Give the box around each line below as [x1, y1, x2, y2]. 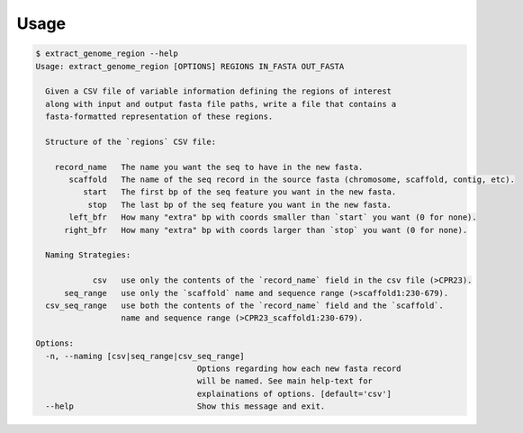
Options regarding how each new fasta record [196, 363, 401, 374]
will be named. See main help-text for [196, 376, 374, 386]
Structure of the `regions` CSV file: [45, 136, 216, 147]
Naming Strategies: [45, 250, 131, 260]
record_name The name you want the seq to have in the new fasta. [54, 162, 364, 172]
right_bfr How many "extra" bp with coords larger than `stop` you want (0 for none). [64, 225, 468, 235]
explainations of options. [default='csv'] [196, 388, 392, 399]
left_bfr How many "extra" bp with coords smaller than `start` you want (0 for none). [68, 212, 477, 222]
